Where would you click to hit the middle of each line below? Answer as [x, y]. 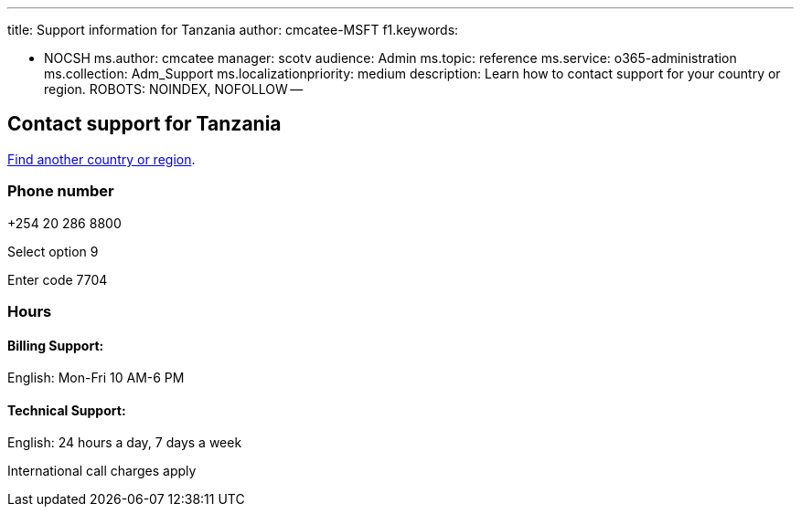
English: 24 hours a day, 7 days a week [125, 443]
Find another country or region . [101, 159]
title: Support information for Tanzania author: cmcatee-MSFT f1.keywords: [233, 30]
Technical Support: [67, 410]
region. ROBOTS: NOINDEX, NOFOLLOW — [174, 89]
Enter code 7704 [58, 279]
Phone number [61, 191]
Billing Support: [56, 345]
